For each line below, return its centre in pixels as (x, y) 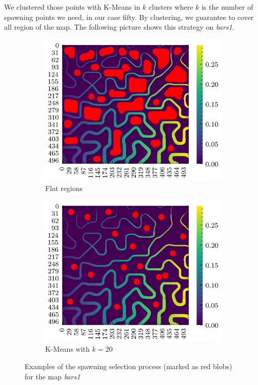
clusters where (171, 7)
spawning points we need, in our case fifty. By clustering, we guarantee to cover (129, 17)
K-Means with (67, 349)
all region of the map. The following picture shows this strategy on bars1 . (119, 27)
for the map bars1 (53, 376)
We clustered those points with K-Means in (72, 7)
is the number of (227, 7)
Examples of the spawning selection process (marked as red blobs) (128, 366)
